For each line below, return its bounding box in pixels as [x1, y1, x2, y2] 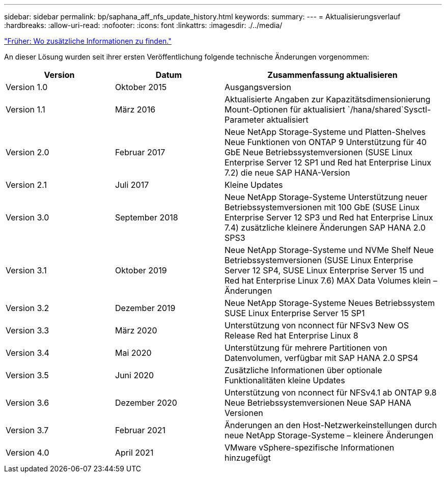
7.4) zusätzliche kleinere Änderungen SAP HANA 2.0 [225, 222, 426, 233]
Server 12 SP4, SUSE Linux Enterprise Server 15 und [225, 265, 424, 275]
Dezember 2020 [115, 398, 177, 408]
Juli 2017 [115, 180, 149, 190]
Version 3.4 [6, 348, 49, 358]
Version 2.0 [6, 147, 49, 157]
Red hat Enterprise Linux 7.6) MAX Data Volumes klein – [225, 275, 437, 286]
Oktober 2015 [115, 82, 167, 92]
